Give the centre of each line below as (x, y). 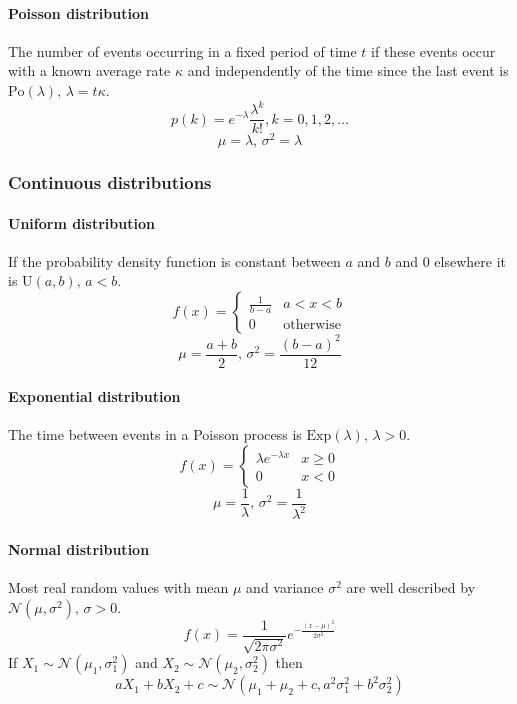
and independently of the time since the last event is (348, 70)
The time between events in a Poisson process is (155, 434)
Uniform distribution (81, 222)
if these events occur (433, 50)
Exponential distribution (94, 396)
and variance (285, 587)
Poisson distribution (78, 12)
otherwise (312, 325)
